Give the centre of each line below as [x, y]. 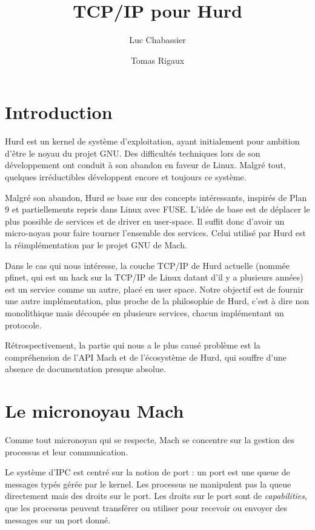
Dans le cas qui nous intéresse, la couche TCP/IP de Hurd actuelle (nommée [147, 265]
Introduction [59, 112]
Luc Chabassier [157, 40]
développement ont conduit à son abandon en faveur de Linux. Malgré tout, [145, 165]
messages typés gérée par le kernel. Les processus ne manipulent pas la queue [148, 484]
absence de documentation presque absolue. [85, 369]
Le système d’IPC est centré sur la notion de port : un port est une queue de [148, 472]
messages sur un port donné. [58, 519]
